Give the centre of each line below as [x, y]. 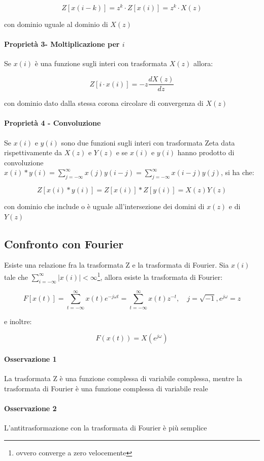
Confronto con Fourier [64, 243]
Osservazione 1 [30, 358]
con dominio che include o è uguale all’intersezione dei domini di [104, 206]
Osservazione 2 [30, 408]
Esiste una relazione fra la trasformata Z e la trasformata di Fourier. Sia [117, 265]
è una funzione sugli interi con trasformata [101, 63]
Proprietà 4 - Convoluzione [53, 123]
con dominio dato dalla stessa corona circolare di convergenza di [104, 103]
